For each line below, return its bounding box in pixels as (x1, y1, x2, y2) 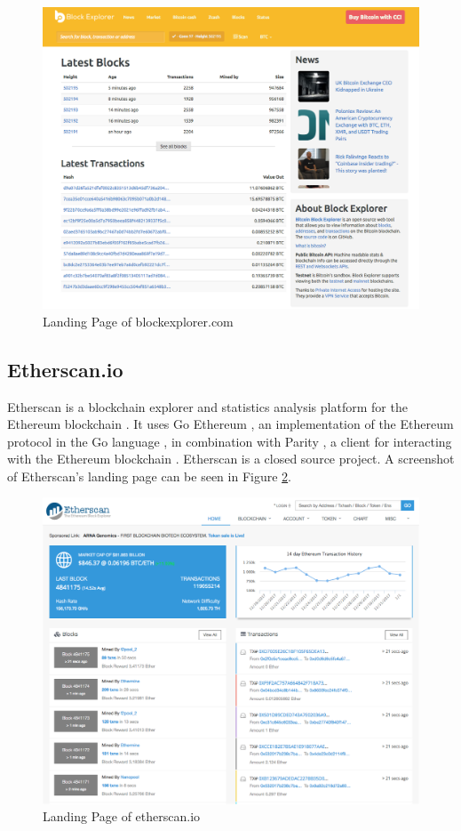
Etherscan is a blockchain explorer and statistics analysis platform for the (7, 397, 408, 415)
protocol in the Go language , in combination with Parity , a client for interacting (7, 432, 452, 450)
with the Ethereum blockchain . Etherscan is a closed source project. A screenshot (7, 449, 455, 468)
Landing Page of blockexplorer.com (43, 311, 234, 330)
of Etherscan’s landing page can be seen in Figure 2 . (7, 466, 291, 485)
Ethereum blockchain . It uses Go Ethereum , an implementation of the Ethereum (7, 415, 454, 433)
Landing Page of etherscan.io (43, 807, 201, 826)
